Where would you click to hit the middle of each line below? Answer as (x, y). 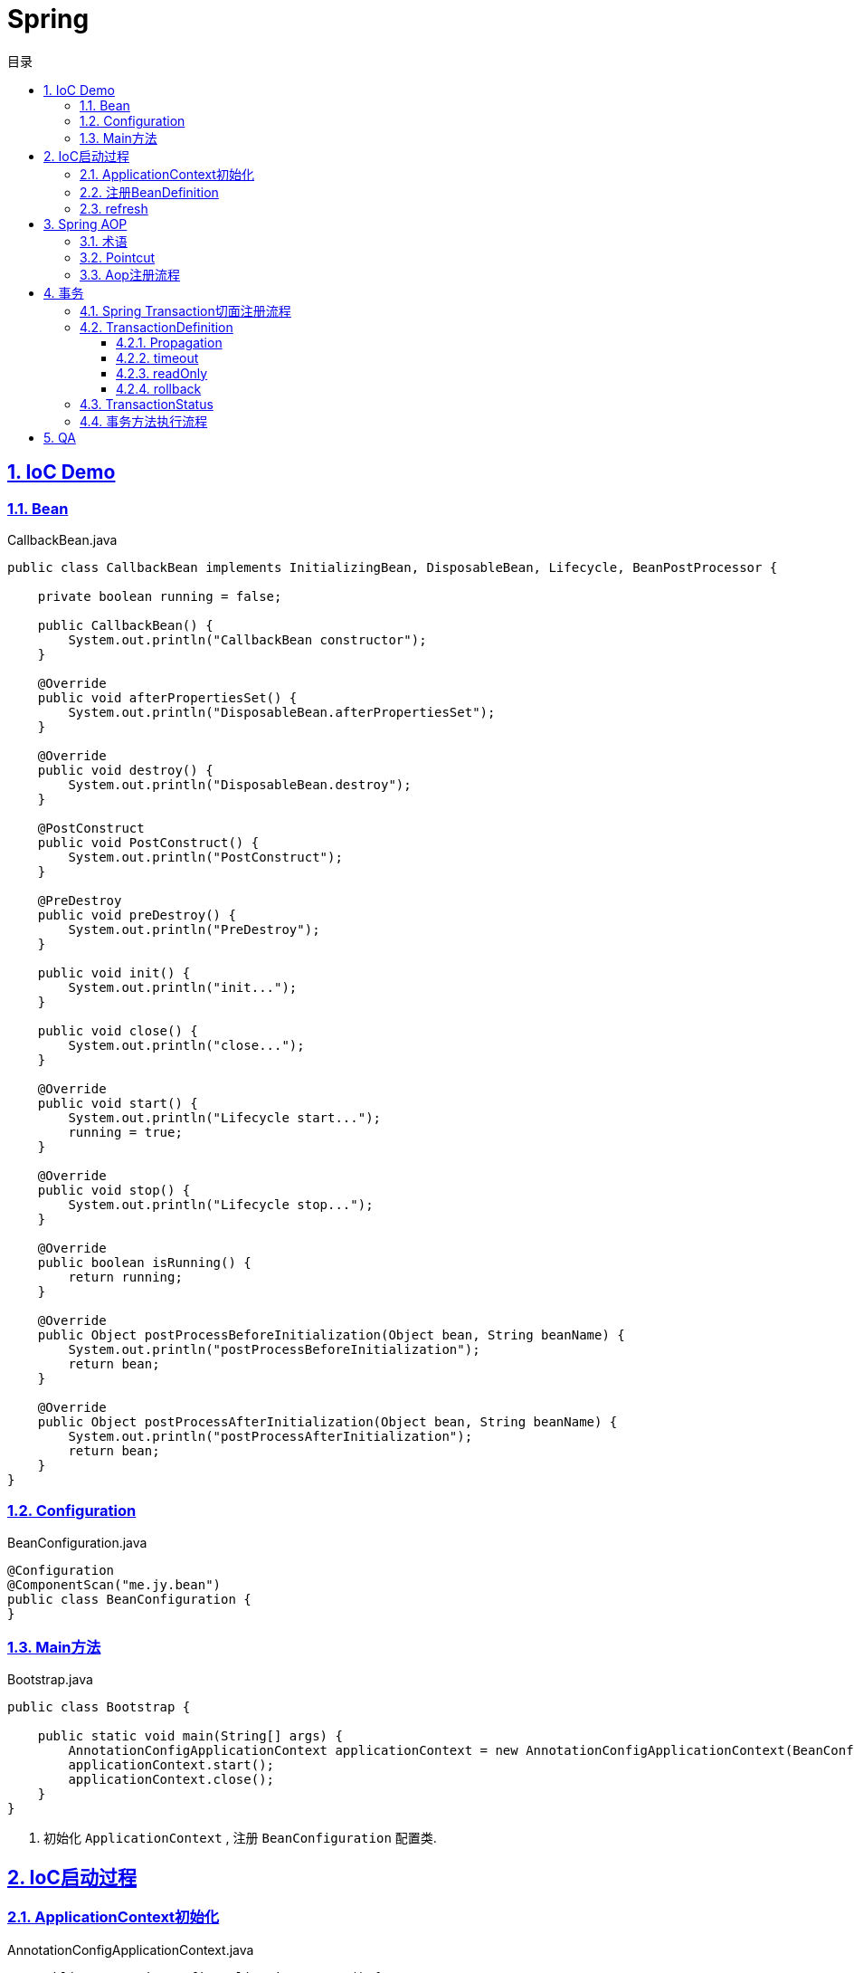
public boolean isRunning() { (144, 1262)
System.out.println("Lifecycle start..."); (225, 1117)
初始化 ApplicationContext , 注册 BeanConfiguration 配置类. (240, 1838)
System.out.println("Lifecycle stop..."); (221, 1204)
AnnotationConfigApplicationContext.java (131, 1949)
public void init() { (114, 972)
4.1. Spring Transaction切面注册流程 (185, 310)
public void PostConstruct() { (148, 842)
